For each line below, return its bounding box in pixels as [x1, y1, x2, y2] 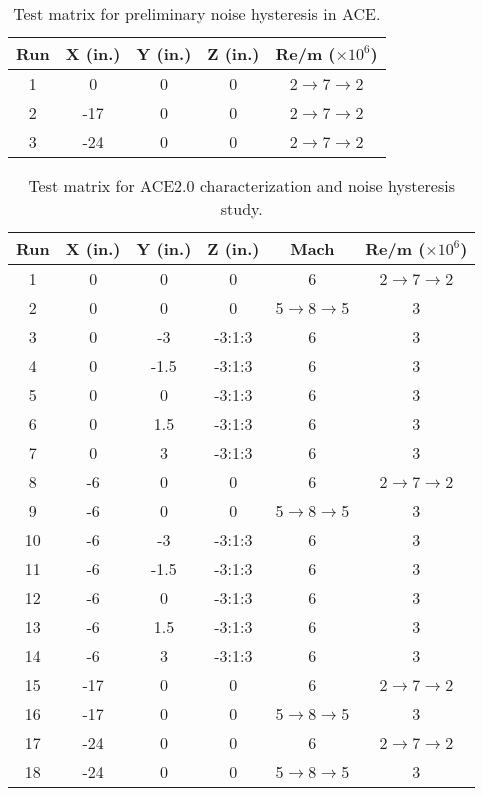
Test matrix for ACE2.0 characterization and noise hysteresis [28, 174, 456, 197]
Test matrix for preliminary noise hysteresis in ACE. [13, 2, 381, 25]
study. [220, 197, 263, 220]
